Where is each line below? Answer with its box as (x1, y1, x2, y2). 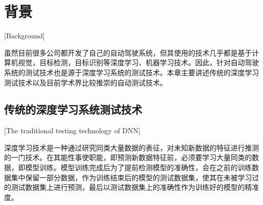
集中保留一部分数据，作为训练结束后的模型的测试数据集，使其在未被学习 (11, 172, 252, 182)
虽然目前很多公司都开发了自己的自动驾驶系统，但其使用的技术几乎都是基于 (4, 47, 252, 58)
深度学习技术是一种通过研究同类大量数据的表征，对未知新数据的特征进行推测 (4, 142, 259, 152)
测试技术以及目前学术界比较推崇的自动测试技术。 (4, 77, 167, 87)
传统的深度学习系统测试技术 (4, 101, 142, 117)
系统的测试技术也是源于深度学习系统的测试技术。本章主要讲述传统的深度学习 (4, 67, 259, 77)
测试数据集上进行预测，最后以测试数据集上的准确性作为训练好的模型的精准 (11, 182, 259, 192)
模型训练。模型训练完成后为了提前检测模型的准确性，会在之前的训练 (25, 162, 252, 173)
